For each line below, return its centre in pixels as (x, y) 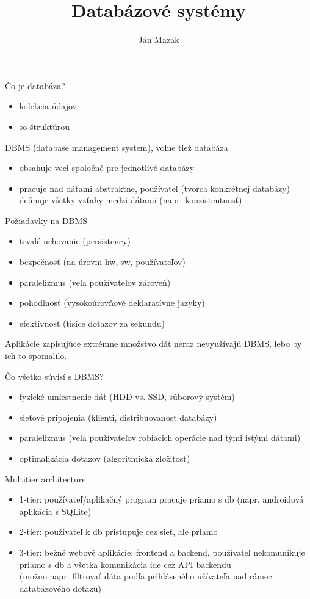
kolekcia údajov (48, 106)
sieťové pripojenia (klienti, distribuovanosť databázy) (118, 417)
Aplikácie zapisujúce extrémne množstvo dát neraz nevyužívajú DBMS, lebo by (153, 343)
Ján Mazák (159, 39)
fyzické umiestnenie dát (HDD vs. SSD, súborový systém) (127, 397)
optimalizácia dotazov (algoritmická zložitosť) (105, 458)
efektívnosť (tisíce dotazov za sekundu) (92, 323)
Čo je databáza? (35, 85)
